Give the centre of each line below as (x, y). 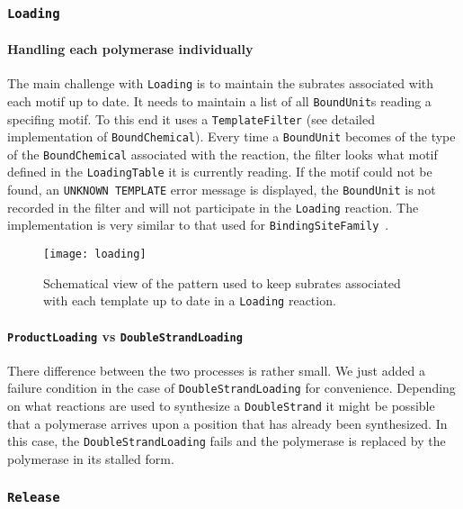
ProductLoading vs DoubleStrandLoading (125, 336)
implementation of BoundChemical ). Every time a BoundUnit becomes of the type (231, 136)
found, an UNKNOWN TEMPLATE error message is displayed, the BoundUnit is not (222, 190)
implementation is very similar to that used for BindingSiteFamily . (198, 225)
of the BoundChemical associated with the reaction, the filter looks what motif (223, 154)
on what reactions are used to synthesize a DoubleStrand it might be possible (221, 406)
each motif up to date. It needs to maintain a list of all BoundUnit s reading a (219, 100)
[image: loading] (95, 254)
